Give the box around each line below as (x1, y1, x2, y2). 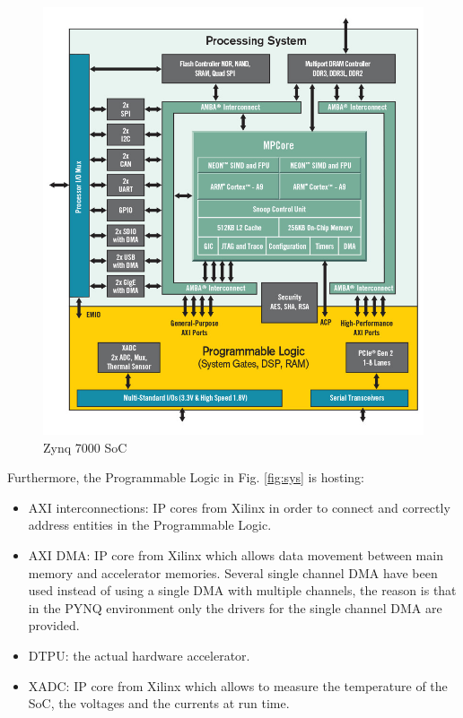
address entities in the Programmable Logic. (28, 515, 272, 534)
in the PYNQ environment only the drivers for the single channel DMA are (28, 598, 442, 617)
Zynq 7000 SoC (43, 437, 127, 456)
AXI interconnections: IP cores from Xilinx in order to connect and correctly (28, 497, 450, 516)
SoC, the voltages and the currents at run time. (28, 694, 290, 713)
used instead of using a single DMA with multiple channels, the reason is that (28, 581, 457, 600)
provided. (28, 616, 80, 635)
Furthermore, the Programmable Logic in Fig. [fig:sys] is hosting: (7, 468, 364, 487)
